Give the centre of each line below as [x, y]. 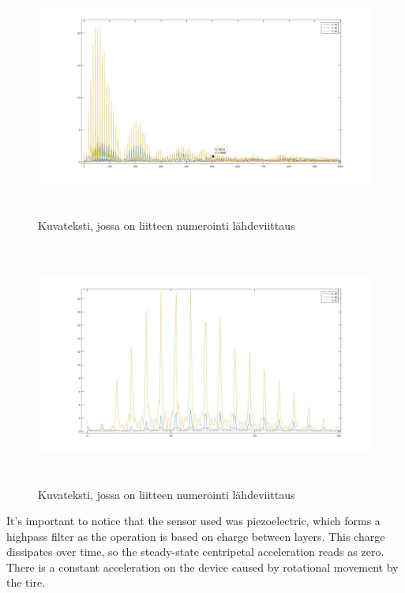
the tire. [26, 582]
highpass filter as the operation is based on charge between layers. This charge [196, 536]
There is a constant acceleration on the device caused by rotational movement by [202, 567]
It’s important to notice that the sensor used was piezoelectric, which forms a [193, 521]
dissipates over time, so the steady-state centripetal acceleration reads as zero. [195, 552]
